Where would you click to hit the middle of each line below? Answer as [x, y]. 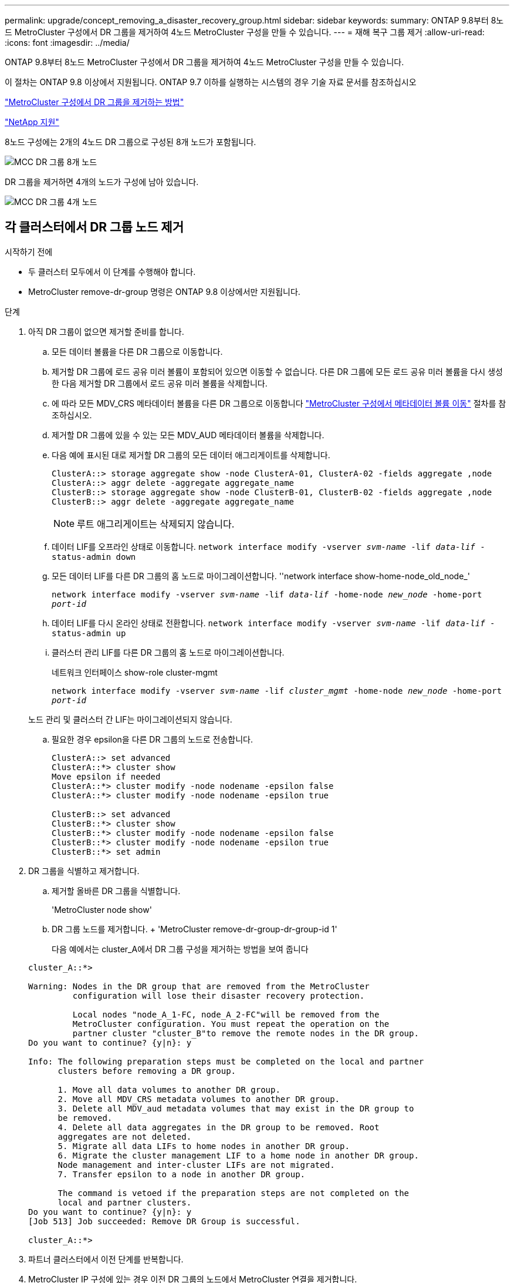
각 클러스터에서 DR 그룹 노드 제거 [94, 227]
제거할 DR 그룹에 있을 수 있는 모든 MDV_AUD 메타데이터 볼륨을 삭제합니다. [188, 435]
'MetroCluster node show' [102, 909]
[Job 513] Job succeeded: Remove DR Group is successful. [164, 1221]
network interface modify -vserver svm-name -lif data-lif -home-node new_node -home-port [267, 594]
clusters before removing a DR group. [147, 1071]
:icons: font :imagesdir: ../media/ [67, 43]
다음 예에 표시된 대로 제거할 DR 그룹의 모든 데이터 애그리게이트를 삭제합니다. [191, 455]
